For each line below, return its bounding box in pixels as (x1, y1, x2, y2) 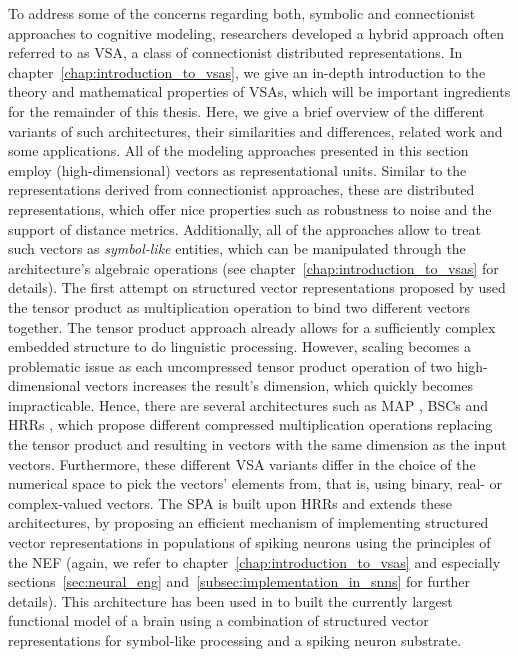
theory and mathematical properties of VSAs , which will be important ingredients (8, 81, 511, 102)
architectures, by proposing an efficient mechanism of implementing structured (8, 512, 489, 533)
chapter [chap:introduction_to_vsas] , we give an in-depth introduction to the (8, 61, 486, 82)
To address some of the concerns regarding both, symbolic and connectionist (8, 3, 476, 23)
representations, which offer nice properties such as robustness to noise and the (8, 198, 492, 219)
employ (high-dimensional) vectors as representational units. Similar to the (8, 159, 467, 180)
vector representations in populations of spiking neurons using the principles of (8, 532, 491, 553)
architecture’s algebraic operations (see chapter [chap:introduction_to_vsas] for (8, 257, 499, 278)
